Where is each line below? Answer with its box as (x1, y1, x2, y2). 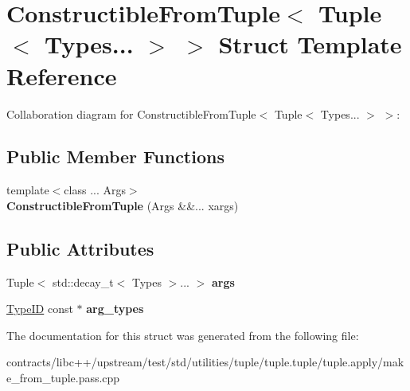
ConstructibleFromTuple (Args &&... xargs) (6, 197, 239, 213)
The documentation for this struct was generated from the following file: (6, 326, 359, 343)
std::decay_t (52, 273, 114, 290)
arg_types (86, 300, 144, 317)
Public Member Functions (6, 144, 225, 169)
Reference (6, 59, 117, 92)
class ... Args (64, 182, 126, 198)
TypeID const (6, 300, 73, 317)
